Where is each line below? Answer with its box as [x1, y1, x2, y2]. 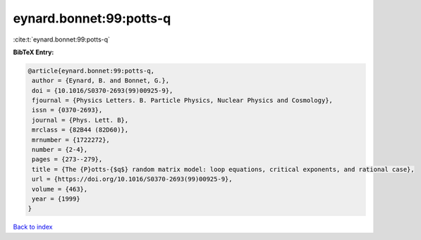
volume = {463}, [32, 185, 88, 193]
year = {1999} [32, 195, 80, 203]
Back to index [13, 222, 53, 232]
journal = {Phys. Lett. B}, [32, 116, 129, 124]
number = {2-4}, [32, 146, 88, 154]
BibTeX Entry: [13, 48, 54, 56]
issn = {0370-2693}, [32, 106, 103, 114]
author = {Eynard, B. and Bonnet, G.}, [32, 77, 169, 84]
